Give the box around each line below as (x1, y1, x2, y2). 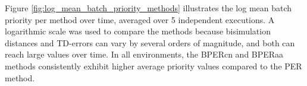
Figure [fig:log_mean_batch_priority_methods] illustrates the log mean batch (5, 2, 292, 14)
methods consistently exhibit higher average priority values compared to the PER (5, 59, 302, 72)
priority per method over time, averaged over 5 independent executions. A (5, 13, 275, 26)
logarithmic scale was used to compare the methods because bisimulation (5, 25, 271, 37)
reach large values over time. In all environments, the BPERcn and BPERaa (5, 48, 284, 60)
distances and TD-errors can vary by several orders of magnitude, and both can (5, 36, 295, 49)
